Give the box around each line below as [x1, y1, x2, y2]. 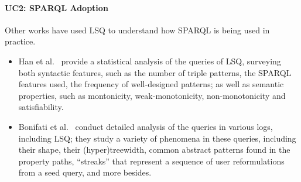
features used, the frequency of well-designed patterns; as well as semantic [18, 78, 284, 90]
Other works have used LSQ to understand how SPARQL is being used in [5, 23, 270, 36]
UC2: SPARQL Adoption [5, 1, 108, 13]
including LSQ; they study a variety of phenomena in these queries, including [18, 132, 296, 144]
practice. [5, 35, 36, 47]
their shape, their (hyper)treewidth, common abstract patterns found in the [18, 143, 290, 156]
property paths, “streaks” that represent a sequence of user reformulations [18, 154, 285, 167]
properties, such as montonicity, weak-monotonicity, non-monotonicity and [18, 89, 286, 101]
